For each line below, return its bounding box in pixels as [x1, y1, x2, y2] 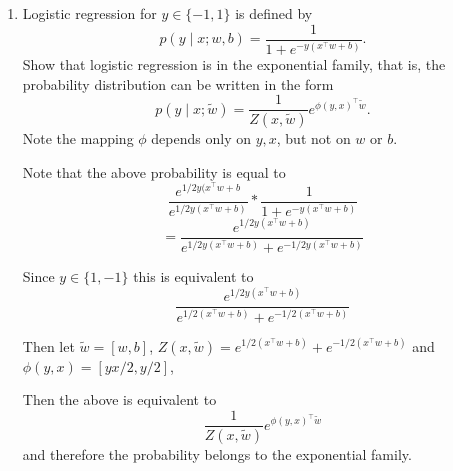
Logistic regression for [22, 3, 157, 23]
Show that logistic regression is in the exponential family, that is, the [22, 54, 446, 74]
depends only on [151, 128, 251, 149]
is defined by [235, 3, 313, 23]
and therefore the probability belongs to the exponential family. [22, 443, 412, 464]
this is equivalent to [133, 266, 254, 287]
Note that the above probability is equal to [22, 161, 286, 182]
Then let [22, 335, 75, 356]
